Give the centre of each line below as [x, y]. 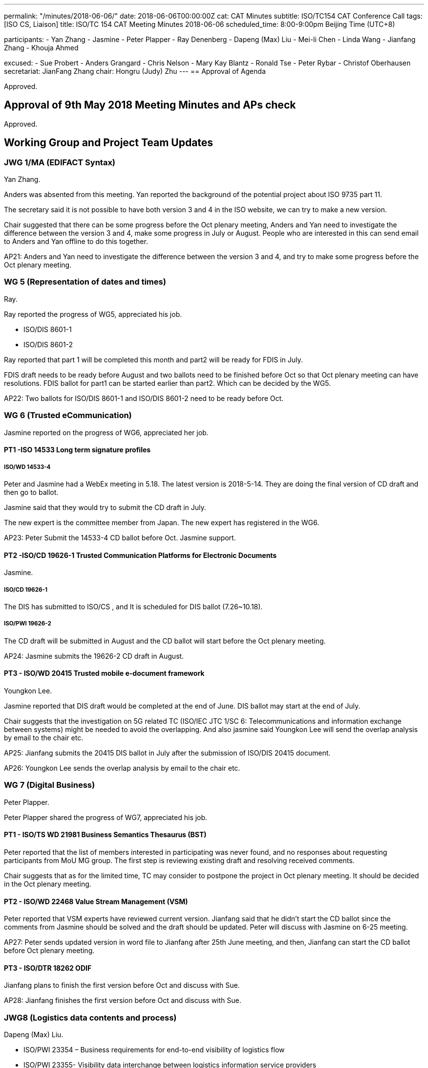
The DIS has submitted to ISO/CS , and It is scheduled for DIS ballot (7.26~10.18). [133, 606]
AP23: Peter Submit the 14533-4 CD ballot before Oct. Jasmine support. [120, 537]
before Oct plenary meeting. [49, 951]
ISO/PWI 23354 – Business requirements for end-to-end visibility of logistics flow [154, 1050]
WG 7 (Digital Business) [50, 785]
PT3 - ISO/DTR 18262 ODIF [48, 968]
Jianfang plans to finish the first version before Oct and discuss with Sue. [122, 985]
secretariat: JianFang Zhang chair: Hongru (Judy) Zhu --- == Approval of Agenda [135, 71]
